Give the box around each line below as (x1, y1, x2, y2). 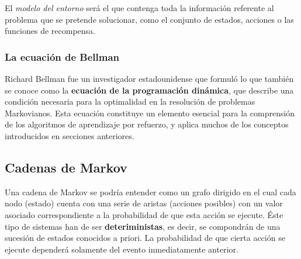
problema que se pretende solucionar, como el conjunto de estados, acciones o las (5, 13, 294, 25)
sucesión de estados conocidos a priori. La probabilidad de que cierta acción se (5, 232, 285, 244)
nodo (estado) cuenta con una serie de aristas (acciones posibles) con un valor (5, 197, 283, 209)
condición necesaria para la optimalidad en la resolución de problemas (5, 95, 255, 108)
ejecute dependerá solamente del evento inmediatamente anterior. (5, 243, 238, 255)
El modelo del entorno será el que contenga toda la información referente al (5, 2, 274, 13)
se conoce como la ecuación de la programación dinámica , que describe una (5, 84, 294, 96)
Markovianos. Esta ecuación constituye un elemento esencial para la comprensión (5, 106, 295, 119)
